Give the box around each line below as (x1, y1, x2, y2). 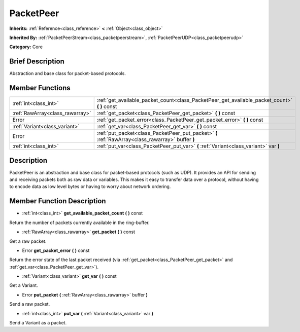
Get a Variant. (9, 282, 38, 288)
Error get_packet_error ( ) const (22, 247, 90, 253)
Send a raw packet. (9, 301, 50, 307)
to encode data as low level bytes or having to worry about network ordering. (9, 183, 171, 190)
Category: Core (9, 44, 43, 50)
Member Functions (9, 84, 71, 92)
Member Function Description (9, 197, 106, 205)
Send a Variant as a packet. (9, 320, 67, 326)
